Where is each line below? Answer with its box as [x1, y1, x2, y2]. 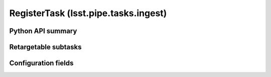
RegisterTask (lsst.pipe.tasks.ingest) [9, 8, 167, 19]
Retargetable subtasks [9, 43, 82, 51]
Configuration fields [9, 59, 74, 67]
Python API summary [9, 27, 77, 35]
